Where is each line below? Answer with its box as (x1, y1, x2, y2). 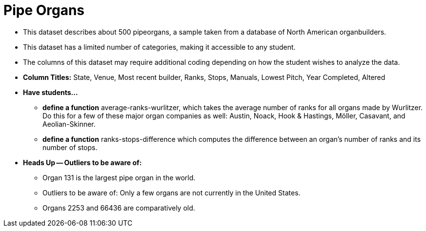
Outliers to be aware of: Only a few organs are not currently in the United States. (42, 188, 301, 197)
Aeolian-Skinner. (42, 119, 96, 128)
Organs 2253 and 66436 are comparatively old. (42, 203, 195, 212)
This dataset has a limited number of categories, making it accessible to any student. (23, 42, 296, 51)
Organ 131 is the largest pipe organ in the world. (42, 173, 196, 182)
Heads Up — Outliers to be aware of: (23, 158, 142, 167)
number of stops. (42, 143, 98, 152)
